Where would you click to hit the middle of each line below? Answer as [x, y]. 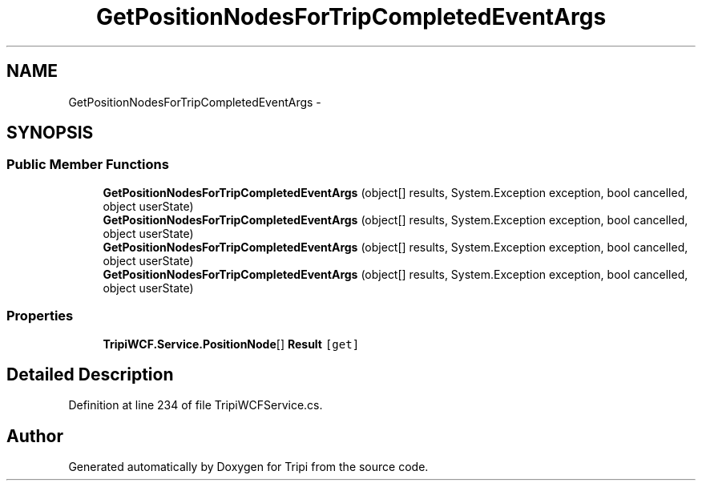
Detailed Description [90, 374]
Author [35, 436]
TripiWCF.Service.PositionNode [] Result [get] [231, 344]
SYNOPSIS [50, 133]
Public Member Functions [88, 165]
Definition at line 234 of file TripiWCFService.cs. [196, 405]
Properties [40, 316]
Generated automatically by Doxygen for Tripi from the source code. [248, 467]
